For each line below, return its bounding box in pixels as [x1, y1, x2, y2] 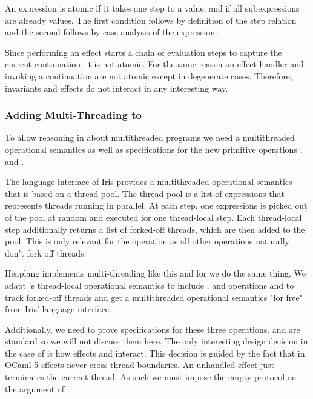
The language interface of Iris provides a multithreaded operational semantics [5, 175, 292, 188]
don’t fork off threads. [5, 246, 87, 259]
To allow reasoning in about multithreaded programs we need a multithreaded [5, 131, 295, 144]
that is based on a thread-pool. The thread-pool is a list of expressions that [5, 187, 285, 199]
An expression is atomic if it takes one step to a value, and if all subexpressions [5, 2, 300, 14]
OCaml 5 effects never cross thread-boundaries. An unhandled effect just [5, 358, 275, 371]
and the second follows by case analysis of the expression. [5, 25, 217, 38]
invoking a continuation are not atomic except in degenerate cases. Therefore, [5, 69, 292, 82]
